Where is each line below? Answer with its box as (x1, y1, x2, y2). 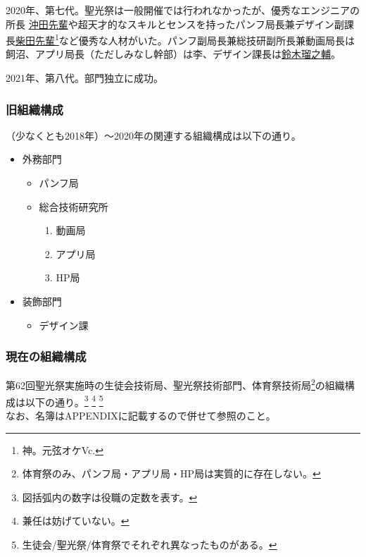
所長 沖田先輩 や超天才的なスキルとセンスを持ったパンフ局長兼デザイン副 (6, 16, 344, 31)
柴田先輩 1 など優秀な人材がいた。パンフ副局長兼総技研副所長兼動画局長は (15, 31, 355, 47)
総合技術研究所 (39, 199, 108, 214)
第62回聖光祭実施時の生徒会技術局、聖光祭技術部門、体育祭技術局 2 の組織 (6, 376, 345, 393)
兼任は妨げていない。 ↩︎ (22, 513, 130, 528)
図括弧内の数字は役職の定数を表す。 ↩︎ (22, 489, 198, 504)
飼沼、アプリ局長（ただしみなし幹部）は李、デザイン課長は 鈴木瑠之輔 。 (6, 47, 341, 61)
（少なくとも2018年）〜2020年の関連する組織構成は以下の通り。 (6, 128, 301, 142)
